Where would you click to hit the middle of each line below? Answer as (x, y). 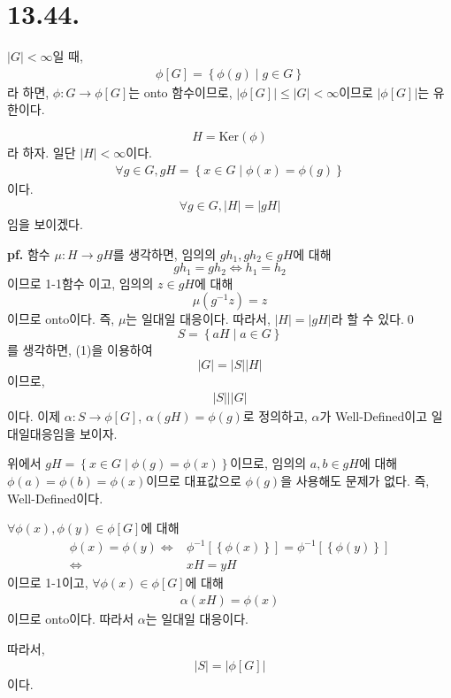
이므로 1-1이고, (48, 583)
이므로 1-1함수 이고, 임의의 (80, 283)
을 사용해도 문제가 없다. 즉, (355, 481)
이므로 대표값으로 (194, 481)
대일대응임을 (42, 433)
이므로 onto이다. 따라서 (71, 618)
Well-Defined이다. (55, 498)
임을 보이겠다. (45, 224)
